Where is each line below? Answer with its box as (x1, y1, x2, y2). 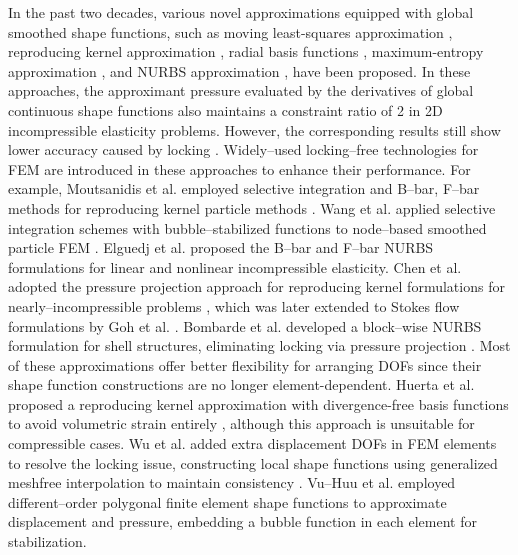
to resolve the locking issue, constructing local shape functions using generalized (8, 452, 498, 473)
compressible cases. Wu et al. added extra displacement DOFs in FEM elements (8, 433, 497, 454)
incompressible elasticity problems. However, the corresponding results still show (8, 119, 501, 140)
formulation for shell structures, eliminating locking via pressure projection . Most (8, 335, 511, 356)
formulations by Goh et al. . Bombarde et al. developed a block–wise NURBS (8, 315, 482, 336)
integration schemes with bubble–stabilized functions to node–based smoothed (8, 217, 487, 238)
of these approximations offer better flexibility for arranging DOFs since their (8, 354, 482, 375)
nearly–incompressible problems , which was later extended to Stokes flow (8, 295, 460, 316)
